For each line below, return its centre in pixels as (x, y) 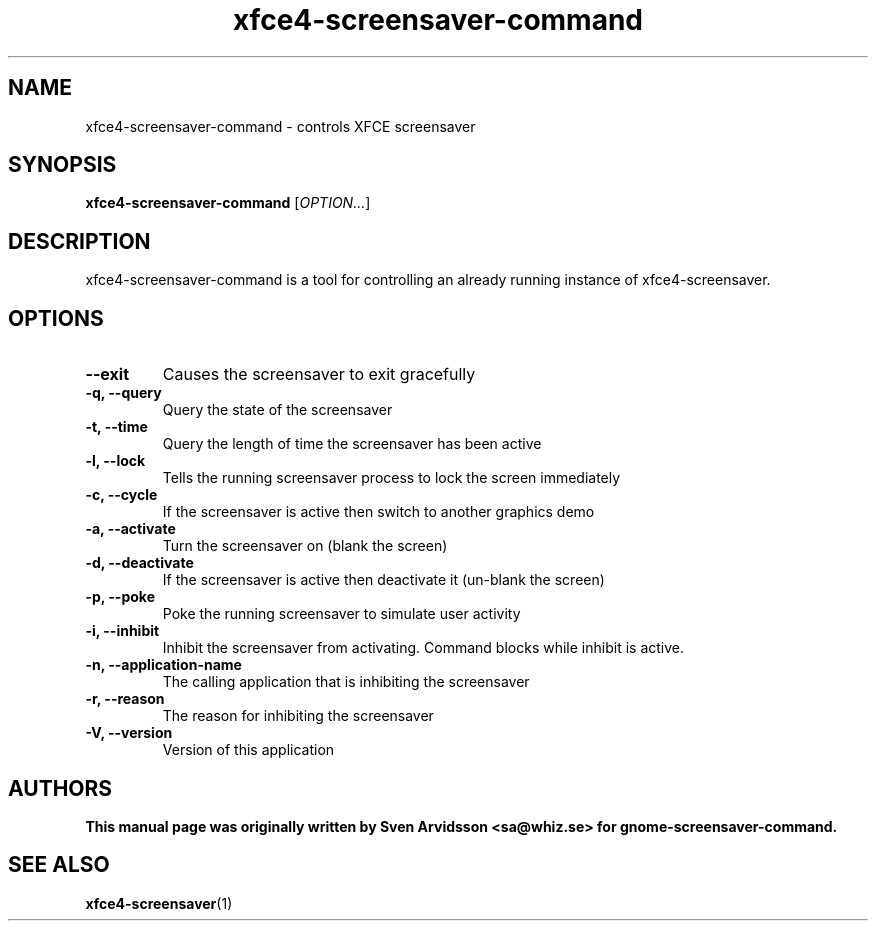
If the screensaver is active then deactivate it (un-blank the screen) (383, 580)
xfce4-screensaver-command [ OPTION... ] (228, 203)
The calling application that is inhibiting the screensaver (346, 682)
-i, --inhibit (122, 631)
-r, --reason (125, 699)
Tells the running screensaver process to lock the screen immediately (391, 478)
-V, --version (129, 733)
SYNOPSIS (62, 165)
